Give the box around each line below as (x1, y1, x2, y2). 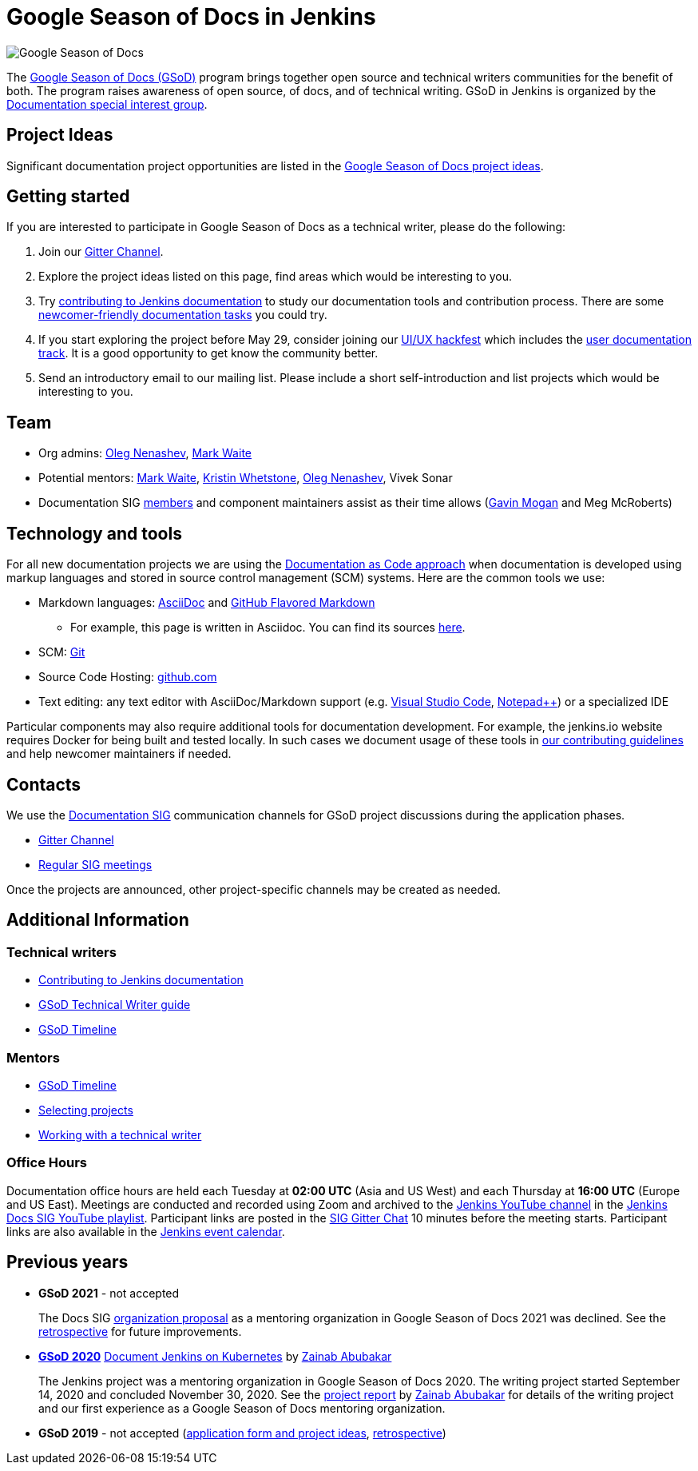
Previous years (6, 1252, 129, 1273)
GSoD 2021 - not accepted (38, 1286, 180, 1300)
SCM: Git (38, 645, 85, 660)
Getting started (6, 186, 130, 207)
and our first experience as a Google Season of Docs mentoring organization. (38, 1401, 446, 1415)
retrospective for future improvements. (38, 1324, 242, 1338)
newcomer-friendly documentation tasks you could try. (38, 308, 327, 322)
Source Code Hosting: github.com (38, 670, 217, 684)
